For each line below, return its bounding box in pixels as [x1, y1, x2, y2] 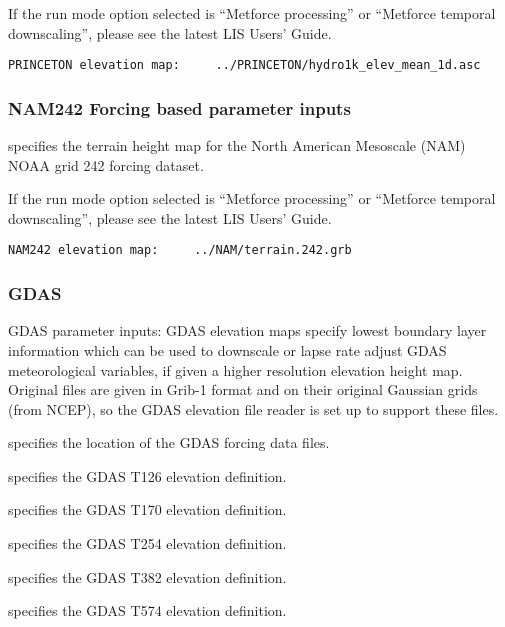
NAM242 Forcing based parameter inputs [8, 95, 351, 120]
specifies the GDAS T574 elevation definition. [8, 600, 287, 621]
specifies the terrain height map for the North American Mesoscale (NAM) [8, 135, 466, 156]
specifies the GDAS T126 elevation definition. [8, 465, 287, 486]
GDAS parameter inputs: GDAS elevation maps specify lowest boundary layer [8, 320, 487, 341]
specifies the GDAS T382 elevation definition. [8, 566, 287, 587]
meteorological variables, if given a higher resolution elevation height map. [8, 359, 463, 380]
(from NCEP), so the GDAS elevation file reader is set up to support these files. [8, 398, 499, 419]
